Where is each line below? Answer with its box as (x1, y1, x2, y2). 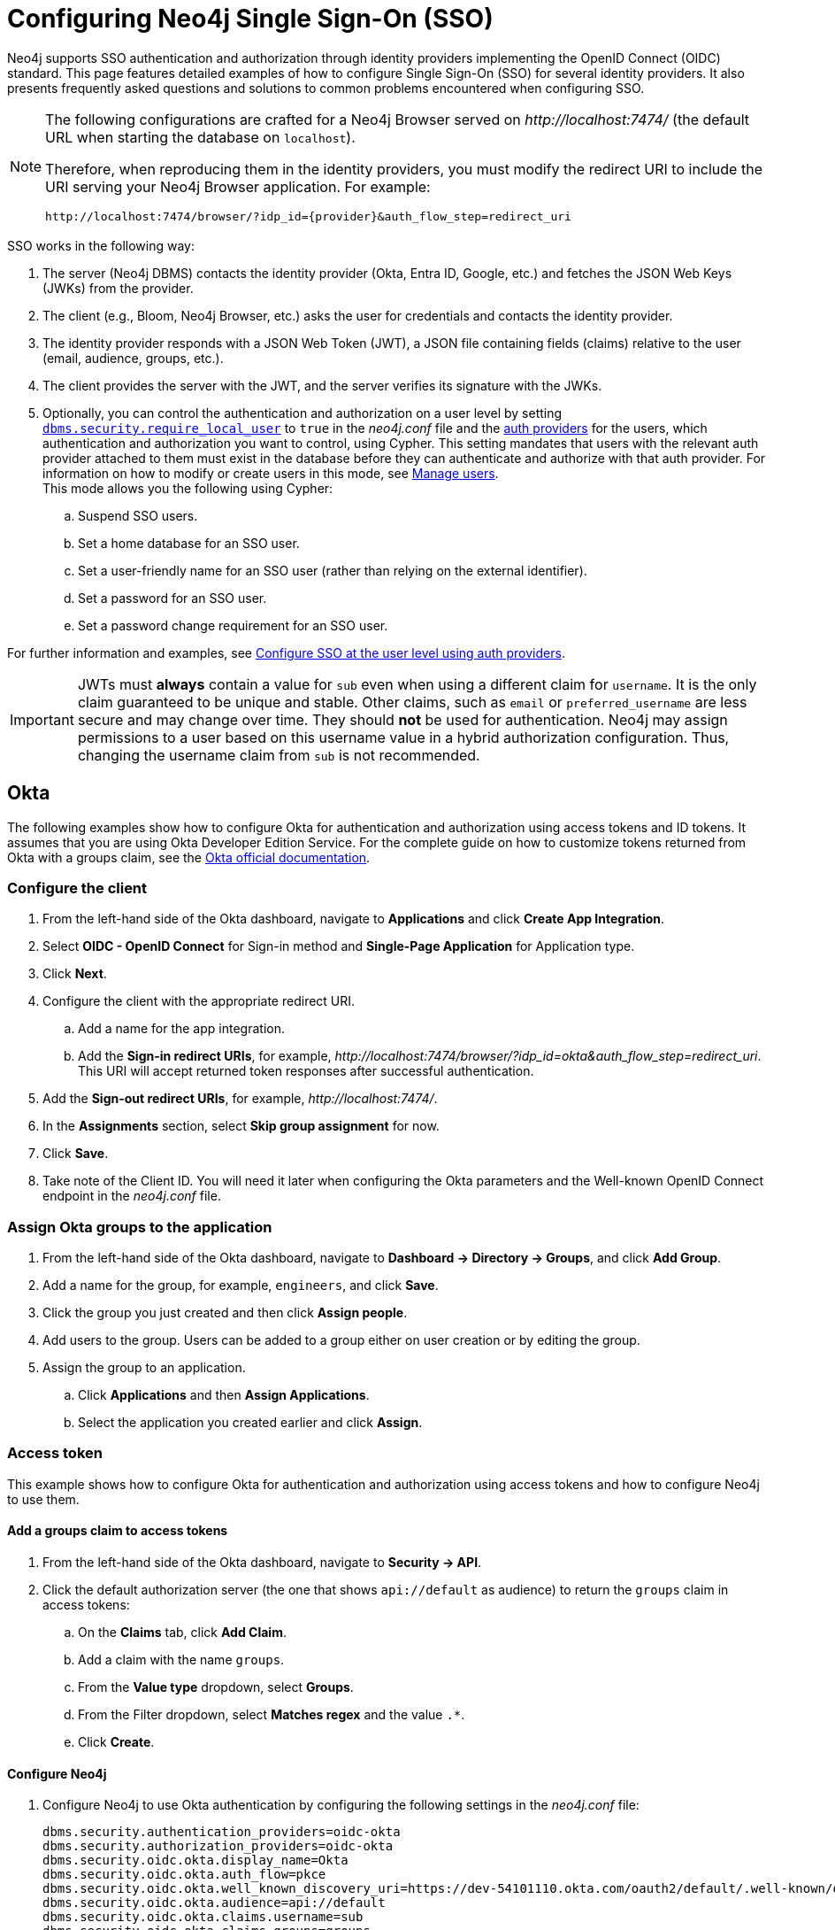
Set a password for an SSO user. (78, 590, 267, 606)
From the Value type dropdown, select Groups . (78, 1679, 354, 1695)
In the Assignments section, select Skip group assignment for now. (42, 1118, 440, 1134)
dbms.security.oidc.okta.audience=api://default (42, 1895, 386, 1911)
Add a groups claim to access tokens (7, 1523, 228, 1539)
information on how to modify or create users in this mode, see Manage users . (42, 465, 499, 481)
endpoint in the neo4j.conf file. (42, 1188, 221, 1204)
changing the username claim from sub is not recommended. (77, 745, 480, 764)
